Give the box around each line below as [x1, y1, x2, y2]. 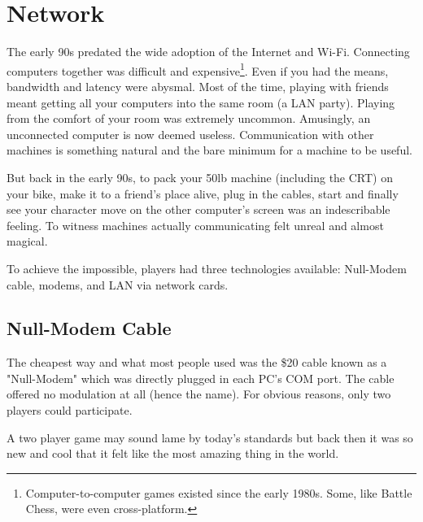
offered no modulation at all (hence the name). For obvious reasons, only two [7, 385, 391, 402]
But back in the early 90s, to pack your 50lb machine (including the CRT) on [7, 168, 393, 185]
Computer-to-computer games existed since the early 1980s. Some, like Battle [25, 484, 412, 501]
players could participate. [7, 402, 133, 419]
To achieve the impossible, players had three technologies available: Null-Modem [7, 259, 407, 276]
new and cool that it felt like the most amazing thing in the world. [7, 445, 339, 462]
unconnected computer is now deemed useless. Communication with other [7, 125, 374, 142]
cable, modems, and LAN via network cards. [7, 276, 229, 293]
